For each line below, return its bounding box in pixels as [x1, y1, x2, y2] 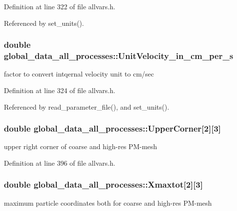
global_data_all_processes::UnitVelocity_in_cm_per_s [4, 50, 234, 62]
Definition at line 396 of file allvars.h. [4, 157, 115, 168]
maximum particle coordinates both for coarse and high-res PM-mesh [4, 197, 212, 208]
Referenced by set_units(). [4, 18, 84, 28]
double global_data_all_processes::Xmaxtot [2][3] [4, 178, 203, 191]
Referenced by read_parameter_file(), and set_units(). [4, 101, 170, 112]
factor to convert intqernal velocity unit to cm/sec [4, 69, 154, 79]
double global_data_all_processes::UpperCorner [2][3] [4, 122, 221, 134]
